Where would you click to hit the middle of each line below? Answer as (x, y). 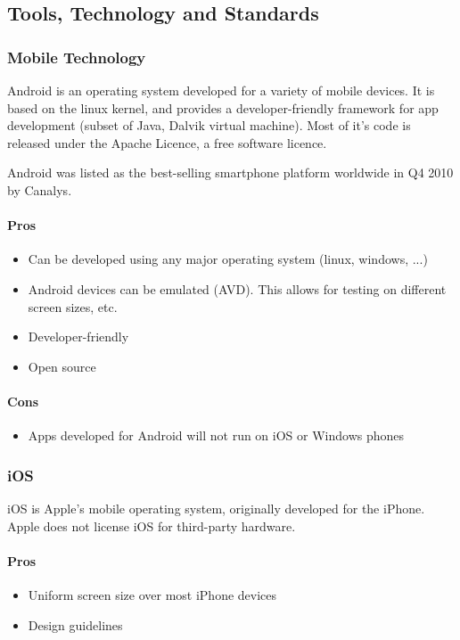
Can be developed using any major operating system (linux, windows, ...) (228, 259)
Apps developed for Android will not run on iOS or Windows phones (216, 435)
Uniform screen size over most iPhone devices (152, 594)
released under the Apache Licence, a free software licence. (167, 142)
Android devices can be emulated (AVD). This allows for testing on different (237, 288)
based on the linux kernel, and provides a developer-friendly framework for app (223, 107)
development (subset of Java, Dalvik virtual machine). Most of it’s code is (209, 125)
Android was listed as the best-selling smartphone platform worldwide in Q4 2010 (230, 172)
